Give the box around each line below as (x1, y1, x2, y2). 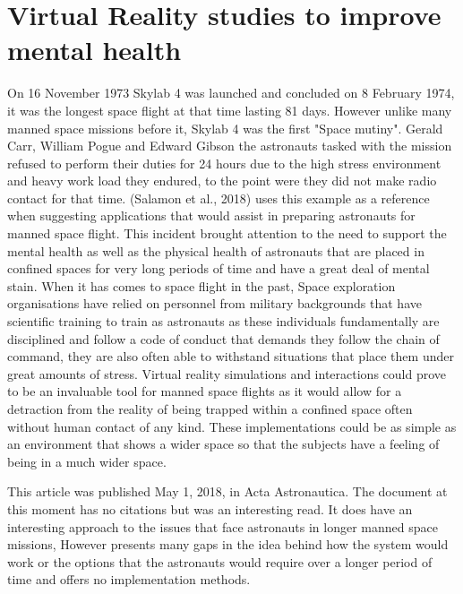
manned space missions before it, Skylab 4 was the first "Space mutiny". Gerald (7, 118, 443, 137)
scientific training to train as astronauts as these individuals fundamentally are (7, 312, 440, 331)
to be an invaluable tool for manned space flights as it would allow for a (7, 382, 402, 400)
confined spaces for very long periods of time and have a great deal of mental (7, 259, 430, 278)
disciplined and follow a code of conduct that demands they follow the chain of (7, 329, 440, 348)
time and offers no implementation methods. (7, 570, 251, 589)
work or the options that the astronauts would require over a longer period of (7, 552, 433, 571)
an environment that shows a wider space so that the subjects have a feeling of (7, 435, 440, 453)
